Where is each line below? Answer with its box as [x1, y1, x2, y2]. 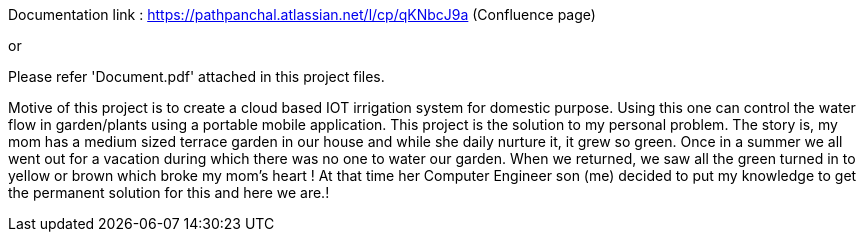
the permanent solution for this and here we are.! [8, 184, 330, 201]
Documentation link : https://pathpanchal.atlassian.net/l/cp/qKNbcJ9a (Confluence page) [8, 6, 596, 23]
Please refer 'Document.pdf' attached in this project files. [8, 68, 385, 85]
